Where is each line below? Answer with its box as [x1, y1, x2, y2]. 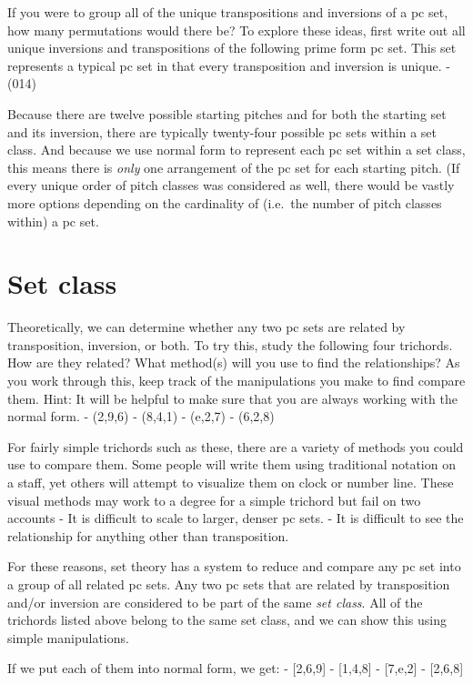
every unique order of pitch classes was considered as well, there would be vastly [7, 176, 455, 195]
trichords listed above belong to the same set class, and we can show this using [7, 610, 447, 629]
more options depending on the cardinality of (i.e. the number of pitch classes [7, 193, 442, 212]
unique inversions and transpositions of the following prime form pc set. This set [7, 38, 457, 57]
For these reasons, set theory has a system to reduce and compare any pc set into [7, 557, 461, 576]
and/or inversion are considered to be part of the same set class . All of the [7, 592, 423, 611]
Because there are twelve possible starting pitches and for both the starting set [7, 104, 447, 123]
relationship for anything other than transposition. [7, 526, 289, 545]
